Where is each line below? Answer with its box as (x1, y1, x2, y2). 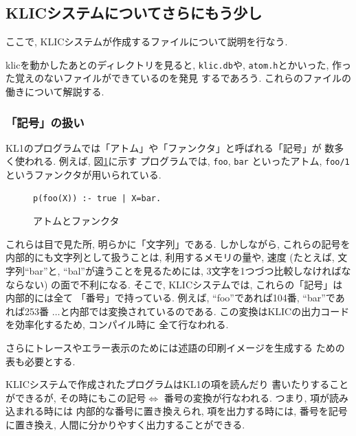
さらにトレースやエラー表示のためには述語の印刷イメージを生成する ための (5, 341, 345, 355)
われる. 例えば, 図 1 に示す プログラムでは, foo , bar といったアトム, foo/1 (24, 154, 350, 168)
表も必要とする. (5, 354, 76, 368)
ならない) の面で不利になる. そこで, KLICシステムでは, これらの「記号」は (5, 277, 343, 291)
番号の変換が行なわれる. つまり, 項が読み (164, 390, 349, 404)
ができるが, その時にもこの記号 (5, 390, 146, 404)
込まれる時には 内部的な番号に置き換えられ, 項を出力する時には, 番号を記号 (5, 404, 348, 418)
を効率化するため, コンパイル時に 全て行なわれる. (5, 317, 229, 332)
